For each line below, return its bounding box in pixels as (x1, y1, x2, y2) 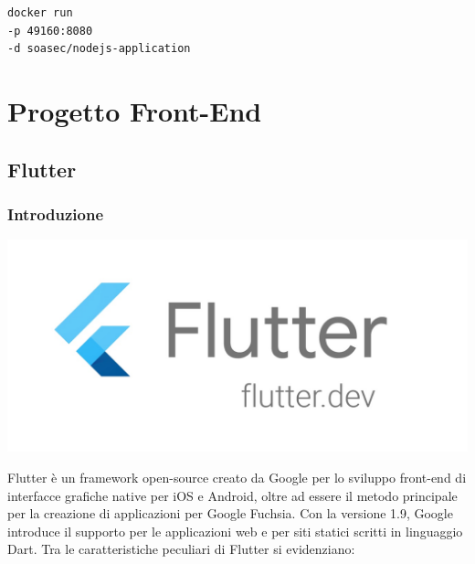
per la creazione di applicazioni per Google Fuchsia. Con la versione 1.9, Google (7, 504, 453, 523)
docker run (7, 6, 73, 19)
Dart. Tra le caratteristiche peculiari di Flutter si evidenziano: (7, 539, 355, 559)
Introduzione (7, 202, 104, 225)
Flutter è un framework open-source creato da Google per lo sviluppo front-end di (7, 468, 467, 487)
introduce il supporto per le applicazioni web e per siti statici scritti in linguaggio (7, 521, 463, 540)
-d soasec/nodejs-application (7, 42, 191, 56)
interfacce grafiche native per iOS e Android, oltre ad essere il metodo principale (7, 485, 458, 505)
